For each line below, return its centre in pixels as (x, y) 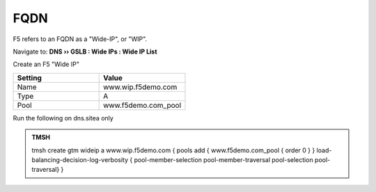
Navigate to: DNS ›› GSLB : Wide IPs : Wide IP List (85, 51)
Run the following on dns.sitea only (63, 118)
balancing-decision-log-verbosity (80, 159)
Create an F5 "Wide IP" (46, 64)
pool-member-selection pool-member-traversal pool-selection (224, 159)
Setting (29, 78)
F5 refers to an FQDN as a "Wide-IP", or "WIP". (80, 39)
